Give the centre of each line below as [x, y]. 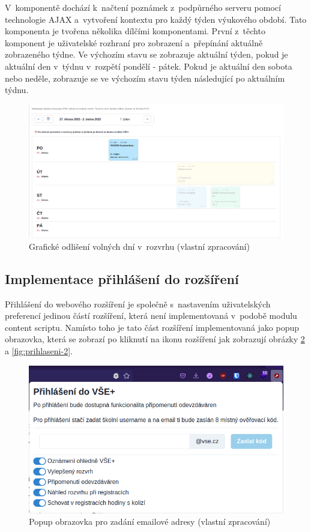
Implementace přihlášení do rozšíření [122, 278]
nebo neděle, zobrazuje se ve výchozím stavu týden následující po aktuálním [145, 78]
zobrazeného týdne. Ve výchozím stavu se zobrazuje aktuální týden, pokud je [146, 54]
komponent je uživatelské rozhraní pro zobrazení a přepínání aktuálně [134, 42]
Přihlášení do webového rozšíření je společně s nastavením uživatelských [138, 304]
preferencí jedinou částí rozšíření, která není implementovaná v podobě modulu [151, 316]
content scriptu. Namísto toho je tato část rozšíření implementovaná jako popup [152, 327]
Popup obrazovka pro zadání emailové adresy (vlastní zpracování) [150, 521]
